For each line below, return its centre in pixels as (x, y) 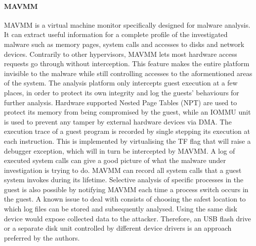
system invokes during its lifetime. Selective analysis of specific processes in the (124, 180)
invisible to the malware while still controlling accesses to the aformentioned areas (128, 73)
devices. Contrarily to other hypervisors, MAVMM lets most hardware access (121, 54)
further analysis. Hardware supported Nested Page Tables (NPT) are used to (121, 102)
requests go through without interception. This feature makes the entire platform (127, 63)
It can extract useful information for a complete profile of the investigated (116, 34)
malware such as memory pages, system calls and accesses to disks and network (124, 44)
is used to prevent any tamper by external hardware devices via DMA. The (118, 121)
